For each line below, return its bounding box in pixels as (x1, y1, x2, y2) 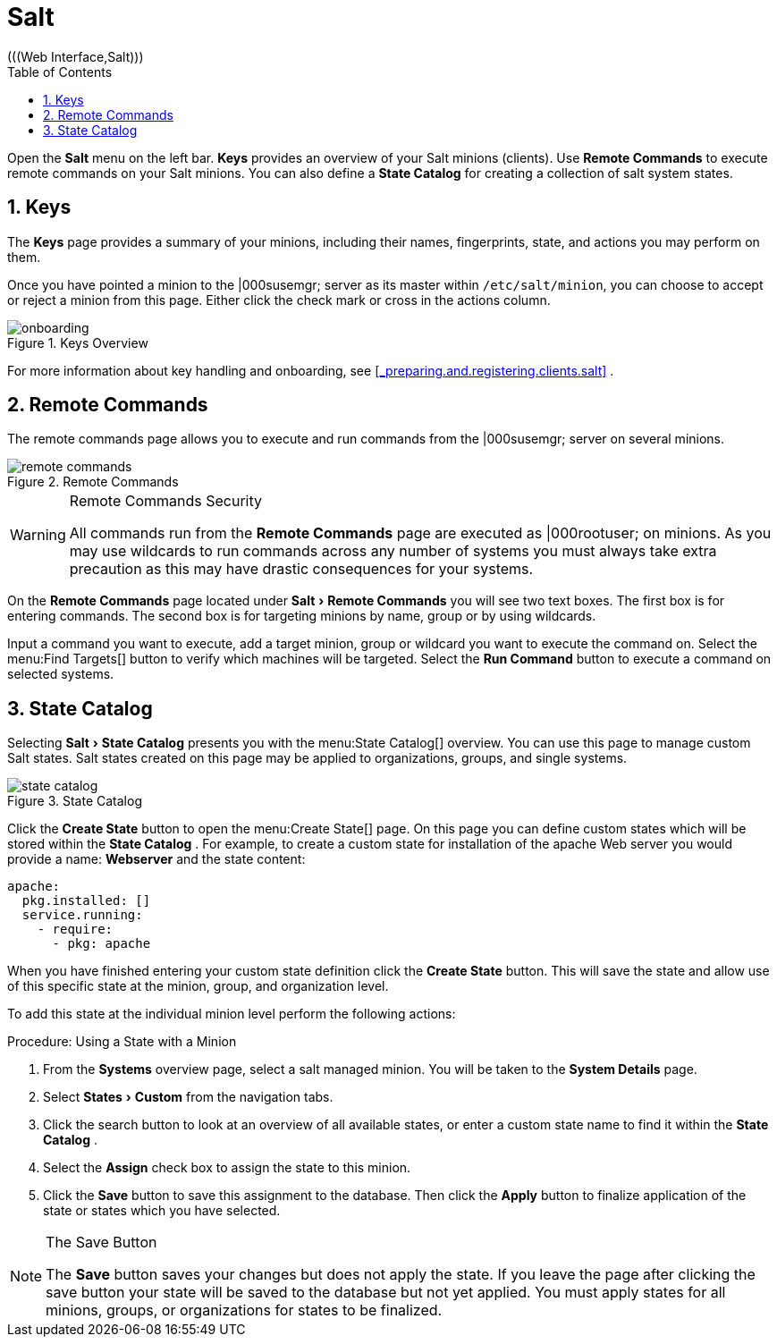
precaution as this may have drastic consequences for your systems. (69, 560, 534, 579)
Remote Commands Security (69, 492, 262, 511)
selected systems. (7, 666, 114, 682)
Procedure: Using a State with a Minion (7, 1034, 237, 1050)
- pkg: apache (52, 936, 151, 951)
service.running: (21, 908, 143, 923)
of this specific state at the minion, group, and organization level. (7, 978, 389, 994)
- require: (37, 922, 114, 937)
